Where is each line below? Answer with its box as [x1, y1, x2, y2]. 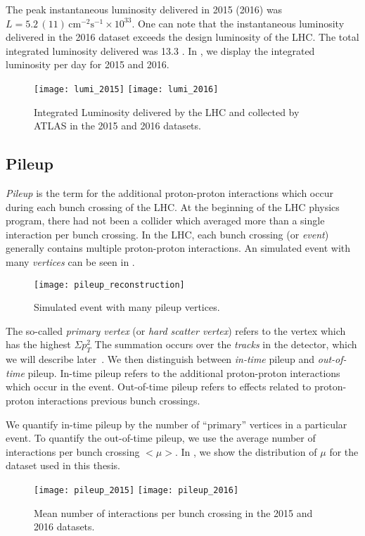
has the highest [6, 337, 71, 352]
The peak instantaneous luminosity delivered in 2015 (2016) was [6, 2, 283, 16]
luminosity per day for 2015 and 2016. [6, 57, 169, 72]
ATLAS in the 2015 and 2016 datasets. [34, 118, 201, 133]
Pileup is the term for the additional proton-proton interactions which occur [6, 186, 333, 200]
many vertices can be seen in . [6, 254, 135, 269]
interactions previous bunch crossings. [37, 393, 200, 407]
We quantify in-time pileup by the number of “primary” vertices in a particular [6, 416, 347, 431]
